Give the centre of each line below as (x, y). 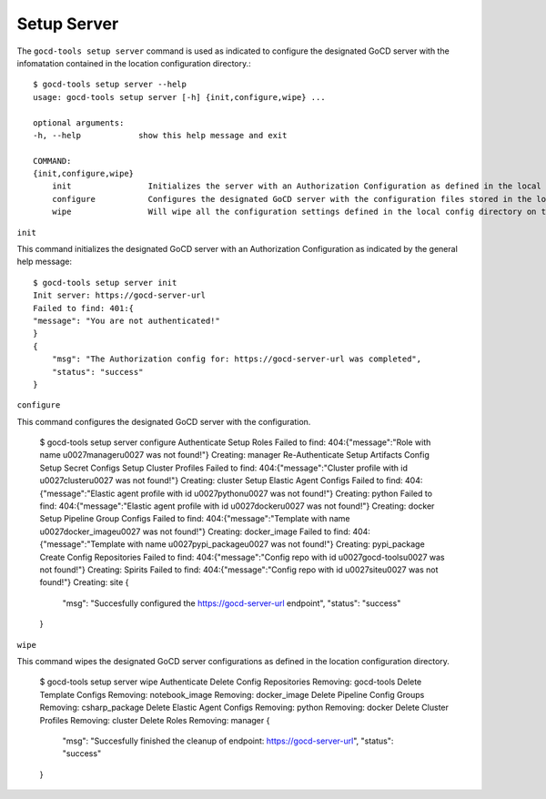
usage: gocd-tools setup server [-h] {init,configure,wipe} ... (180, 97)
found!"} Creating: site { (84, 582)
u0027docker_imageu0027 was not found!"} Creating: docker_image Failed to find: (195, 531)
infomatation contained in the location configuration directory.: (134, 63)
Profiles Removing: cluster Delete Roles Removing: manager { (155, 720)
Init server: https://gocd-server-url (120, 295)
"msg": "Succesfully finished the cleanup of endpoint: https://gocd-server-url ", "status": (228, 741)
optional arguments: (79, 122)
